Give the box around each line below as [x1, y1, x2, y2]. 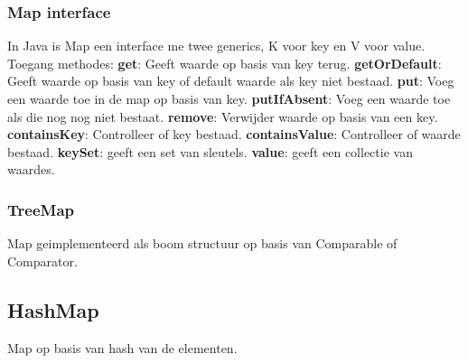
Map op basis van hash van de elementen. [7, 338, 238, 357]
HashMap [7, 295, 99, 323]
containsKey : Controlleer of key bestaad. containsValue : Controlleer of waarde [7, 125, 461, 144]
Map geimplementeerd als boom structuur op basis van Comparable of [7, 234, 398, 253]
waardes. [7, 160, 55, 179]
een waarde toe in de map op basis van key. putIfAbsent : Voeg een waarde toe [7, 89, 451, 107]
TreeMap [7, 198, 74, 220]
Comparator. [7, 251, 78, 270]
